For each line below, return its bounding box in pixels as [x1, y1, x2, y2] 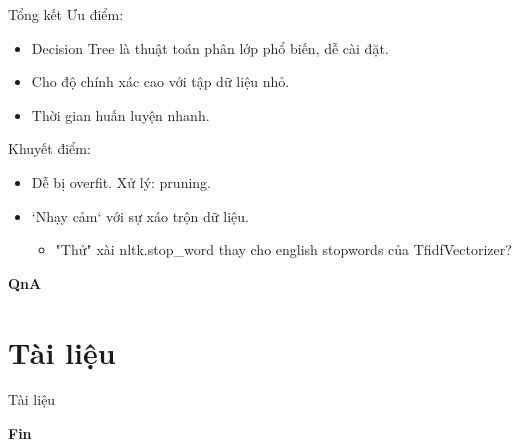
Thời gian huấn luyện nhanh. [31, 104, 210, 125]
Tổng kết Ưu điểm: [8, 4, 124, 24]
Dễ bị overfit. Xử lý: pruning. [31, 171, 211, 192]
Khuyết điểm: [8, 138, 91, 159]
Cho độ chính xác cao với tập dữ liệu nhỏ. [31, 71, 290, 92]
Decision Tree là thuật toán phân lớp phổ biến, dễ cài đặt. [31, 37, 389, 58]
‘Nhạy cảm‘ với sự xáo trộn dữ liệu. [31, 205, 249, 226]
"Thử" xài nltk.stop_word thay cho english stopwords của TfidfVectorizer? [55, 239, 512, 260]
